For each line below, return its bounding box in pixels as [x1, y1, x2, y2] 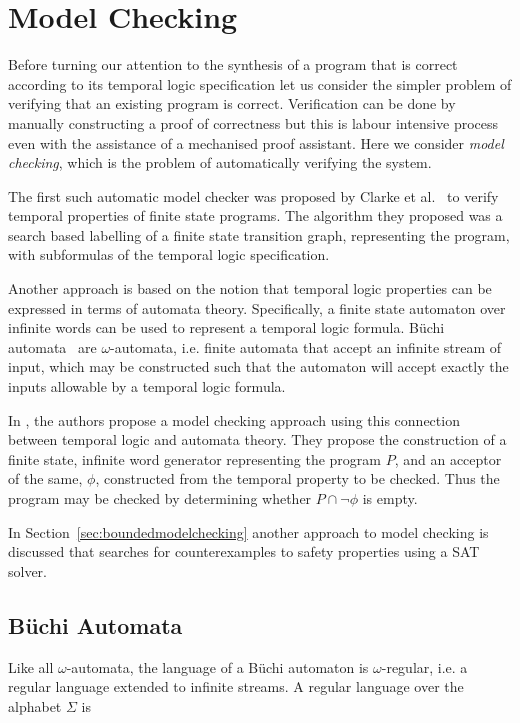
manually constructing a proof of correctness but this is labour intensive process [8, 112, 499, 133]
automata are [8, 336, 97, 357]
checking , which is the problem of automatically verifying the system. [8, 152, 432, 173]
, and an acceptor [394, 448, 502, 469]
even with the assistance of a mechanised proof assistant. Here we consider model [8, 132, 504, 153]
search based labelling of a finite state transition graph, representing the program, [8, 224, 510, 245]
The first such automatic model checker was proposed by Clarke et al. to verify [8, 185, 499, 206]
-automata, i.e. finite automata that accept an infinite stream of [110, 336, 502, 357]
